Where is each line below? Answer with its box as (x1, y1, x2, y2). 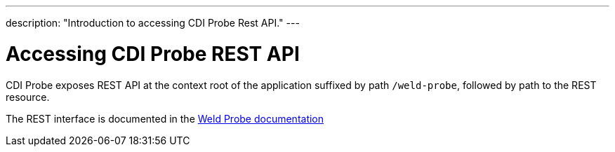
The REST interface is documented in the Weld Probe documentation (6, 112, 324, 125)
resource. (6, 90, 50, 103)
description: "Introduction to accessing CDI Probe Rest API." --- (6, 17, 300, 29)
